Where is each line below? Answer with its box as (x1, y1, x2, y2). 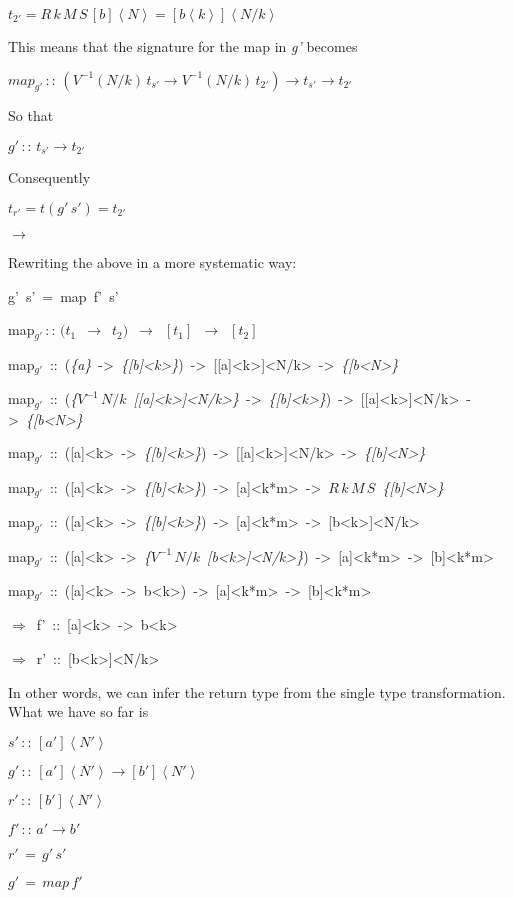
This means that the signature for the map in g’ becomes (8, 36, 358, 56)
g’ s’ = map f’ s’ (8, 285, 119, 306)
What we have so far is (8, 701, 149, 722)
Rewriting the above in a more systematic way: (8, 252, 297, 273)
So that (8, 105, 54, 126)
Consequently (8, 167, 91, 188)
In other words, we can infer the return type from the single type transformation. (8, 681, 506, 702)
